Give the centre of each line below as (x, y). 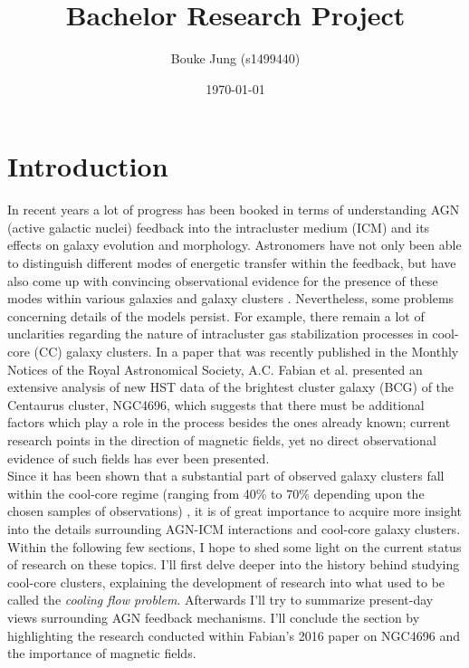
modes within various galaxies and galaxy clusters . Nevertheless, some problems (231, 298)
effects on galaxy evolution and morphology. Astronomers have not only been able (234, 245)
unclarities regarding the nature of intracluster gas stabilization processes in (218, 334)
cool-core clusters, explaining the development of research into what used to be (226, 582)
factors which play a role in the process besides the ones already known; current (229, 422)
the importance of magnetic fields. (102, 653)
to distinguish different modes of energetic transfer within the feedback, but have (232, 263)
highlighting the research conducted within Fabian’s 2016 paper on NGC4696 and (234, 635)
